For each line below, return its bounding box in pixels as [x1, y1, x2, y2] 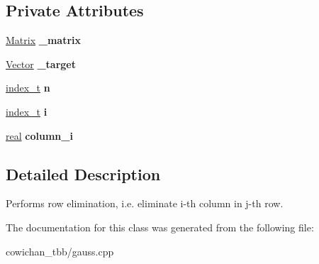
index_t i [6, 104, 47, 119]
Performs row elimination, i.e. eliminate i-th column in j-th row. [6, 196, 284, 211]
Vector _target [6, 56, 76, 71]
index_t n [6, 80, 50, 95]
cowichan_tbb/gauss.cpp [6, 243, 114, 258]
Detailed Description [6, 163, 161, 185]
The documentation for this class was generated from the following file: [6, 219, 314, 234]
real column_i [6, 128, 73, 143]
